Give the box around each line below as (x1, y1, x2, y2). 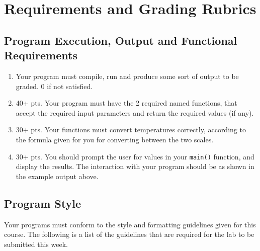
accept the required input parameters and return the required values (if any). (16, 107, 254, 118)
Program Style (4, 195, 81, 211)
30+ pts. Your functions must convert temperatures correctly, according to (16, 124, 246, 135)
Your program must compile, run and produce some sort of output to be (16, 70, 239, 81)
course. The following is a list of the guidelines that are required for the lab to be (4, 229, 254, 239)
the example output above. (16, 171, 99, 181)
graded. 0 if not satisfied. (16, 80, 93, 91)
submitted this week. (4, 238, 68, 249)
